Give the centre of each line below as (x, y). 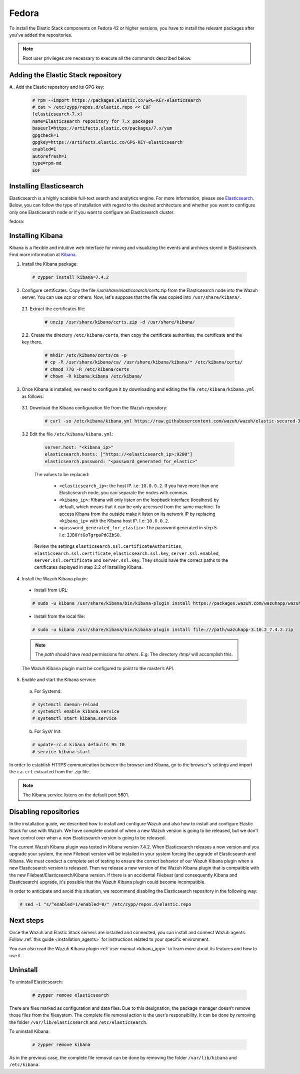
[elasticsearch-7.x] (57, 114)
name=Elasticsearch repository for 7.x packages (93, 121)
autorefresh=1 (49, 156)
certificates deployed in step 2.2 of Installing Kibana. (88, 567)
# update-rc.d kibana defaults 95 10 (78, 745)
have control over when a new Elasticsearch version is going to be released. (87, 837)
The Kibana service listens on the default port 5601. (76, 795)
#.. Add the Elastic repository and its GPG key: (57, 87)
